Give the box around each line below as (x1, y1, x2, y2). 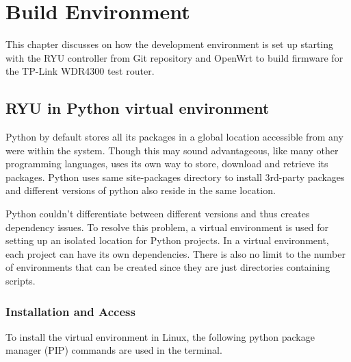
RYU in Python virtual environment (5, 97, 270, 119)
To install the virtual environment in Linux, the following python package (5, 329, 315, 343)
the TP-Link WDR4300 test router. (5, 64, 155, 78)
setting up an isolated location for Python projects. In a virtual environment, (5, 233, 329, 248)
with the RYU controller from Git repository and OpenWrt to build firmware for (5, 50, 343, 64)
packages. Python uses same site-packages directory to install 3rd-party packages (5, 169, 345, 184)
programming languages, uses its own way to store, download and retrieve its (5, 156, 328, 171)
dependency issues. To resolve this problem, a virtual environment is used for (5, 219, 329, 234)
